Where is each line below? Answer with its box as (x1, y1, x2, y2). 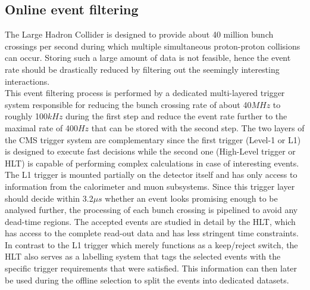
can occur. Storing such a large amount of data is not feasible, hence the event (5, 51, 291, 64)
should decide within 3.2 (5, 192, 93, 204)
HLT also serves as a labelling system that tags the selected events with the (5, 250, 281, 263)
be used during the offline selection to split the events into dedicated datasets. (5, 273, 289, 286)
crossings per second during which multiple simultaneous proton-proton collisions (5, 39, 300, 52)
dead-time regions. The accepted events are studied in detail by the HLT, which (5, 215, 296, 227)
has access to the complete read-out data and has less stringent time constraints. (5, 227, 299, 239)
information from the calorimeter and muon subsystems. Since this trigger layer (5, 180, 295, 192)
